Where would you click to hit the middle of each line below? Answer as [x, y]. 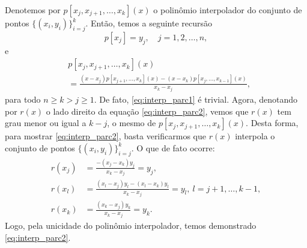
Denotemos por [33, 10]
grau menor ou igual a [46, 123]
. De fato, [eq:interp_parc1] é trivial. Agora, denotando [196, 99]
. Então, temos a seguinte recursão [149, 23]
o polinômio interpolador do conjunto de [228, 10]
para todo [23, 99]
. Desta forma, [272, 123]
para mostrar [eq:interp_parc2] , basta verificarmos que [105, 136]
